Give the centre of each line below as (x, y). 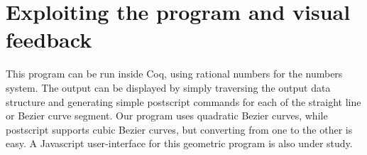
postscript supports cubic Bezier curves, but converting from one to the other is (179, 129)
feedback (49, 39)
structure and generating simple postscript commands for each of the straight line (183, 101)
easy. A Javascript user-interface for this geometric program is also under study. (179, 143)
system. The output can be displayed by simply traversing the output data (168, 87)
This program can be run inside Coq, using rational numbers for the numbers (174, 74)
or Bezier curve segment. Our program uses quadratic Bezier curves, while (167, 116)
